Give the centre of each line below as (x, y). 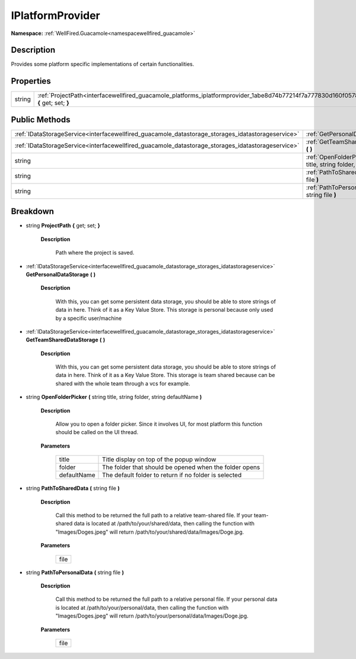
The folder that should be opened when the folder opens (181, 467)
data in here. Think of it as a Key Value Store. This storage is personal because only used (164, 310)
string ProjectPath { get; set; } (63, 226)
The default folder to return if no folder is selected (172, 475)
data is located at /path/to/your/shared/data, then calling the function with (164, 524)
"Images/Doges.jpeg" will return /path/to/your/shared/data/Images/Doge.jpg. (150, 532)
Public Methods (41, 120)
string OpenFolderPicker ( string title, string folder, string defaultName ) (114, 397)
